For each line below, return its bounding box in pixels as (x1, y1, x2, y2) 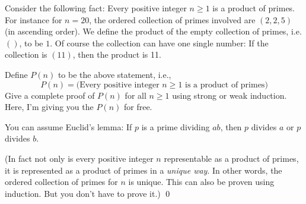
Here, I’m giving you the (5, 101, 94, 113)
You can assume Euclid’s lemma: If (5, 120, 132, 133)
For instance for (5, 13, 62, 26)
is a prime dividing (141, 120, 210, 133)
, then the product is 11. (72, 48, 161, 61)
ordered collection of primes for (5, 175, 118, 188)
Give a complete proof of (5, 89, 95, 101)
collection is (5, 48, 47, 61)
